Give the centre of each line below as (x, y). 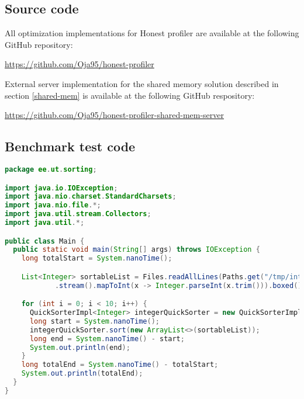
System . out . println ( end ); (80, 347)
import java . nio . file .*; (53, 205)
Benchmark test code (70, 146)
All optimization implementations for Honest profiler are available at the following (152, 33)
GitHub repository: (39, 44)
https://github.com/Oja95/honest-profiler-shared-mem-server (115, 115)
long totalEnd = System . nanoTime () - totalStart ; (120, 365)
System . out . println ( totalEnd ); (82, 374)
